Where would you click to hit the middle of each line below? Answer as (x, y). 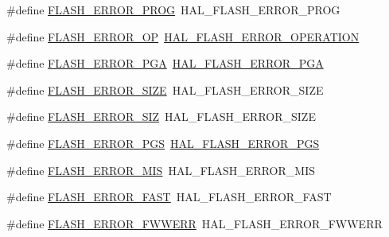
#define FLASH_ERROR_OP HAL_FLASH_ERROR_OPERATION (183, 36)
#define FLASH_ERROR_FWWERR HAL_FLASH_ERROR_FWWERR (194, 223)
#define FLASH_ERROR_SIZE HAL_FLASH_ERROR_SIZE (165, 89)
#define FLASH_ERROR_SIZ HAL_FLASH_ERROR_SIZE (161, 117)
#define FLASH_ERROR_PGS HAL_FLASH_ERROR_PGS (163, 143)
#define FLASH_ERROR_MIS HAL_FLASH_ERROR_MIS (161, 170)
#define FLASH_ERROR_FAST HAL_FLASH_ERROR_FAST (169, 197)
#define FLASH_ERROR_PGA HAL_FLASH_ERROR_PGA (165, 63)
